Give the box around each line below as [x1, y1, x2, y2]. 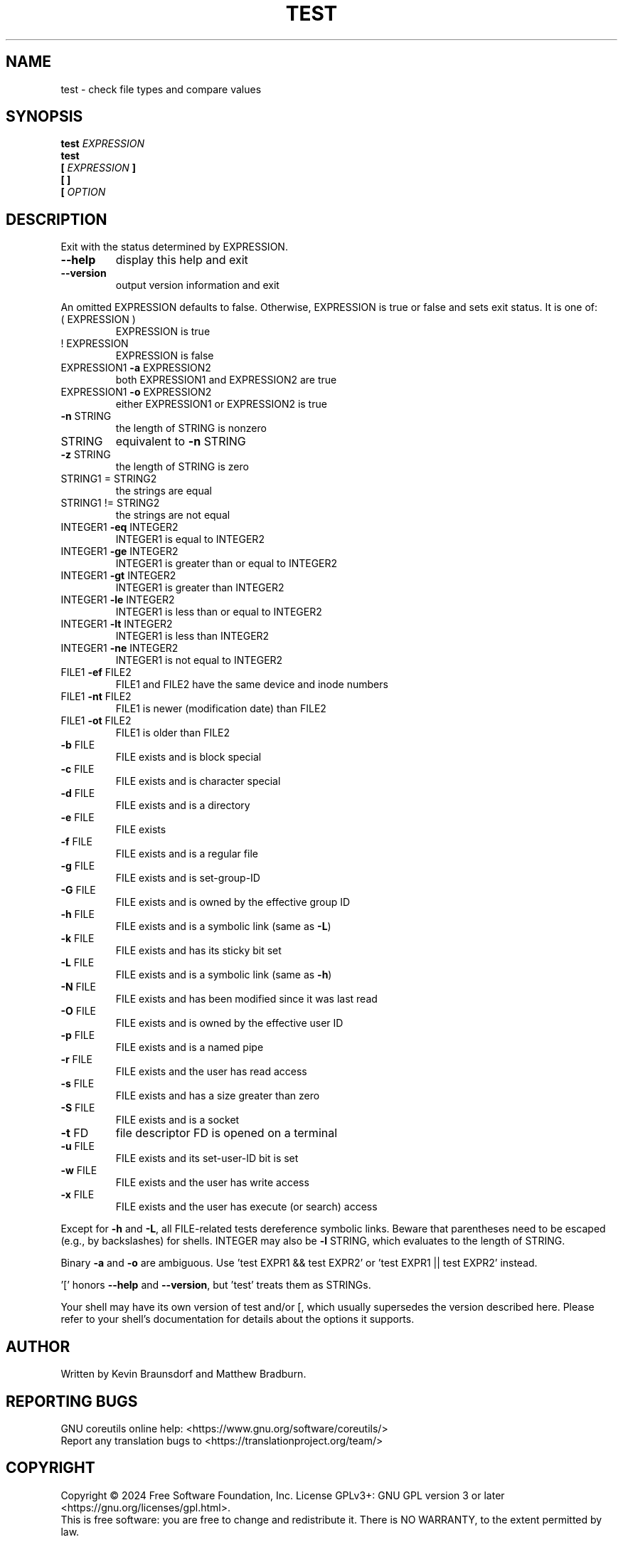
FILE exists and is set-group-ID [115, 872, 260, 884]
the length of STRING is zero [115, 460, 249, 473]
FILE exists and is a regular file [115, 847, 258, 860]
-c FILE [60, 763, 95, 776]
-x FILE [60, 1188, 95, 1201]
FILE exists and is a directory [115, 799, 250, 812]
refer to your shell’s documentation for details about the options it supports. [60, 1313, 415, 1326]
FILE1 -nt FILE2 [60, 690, 132, 703]
